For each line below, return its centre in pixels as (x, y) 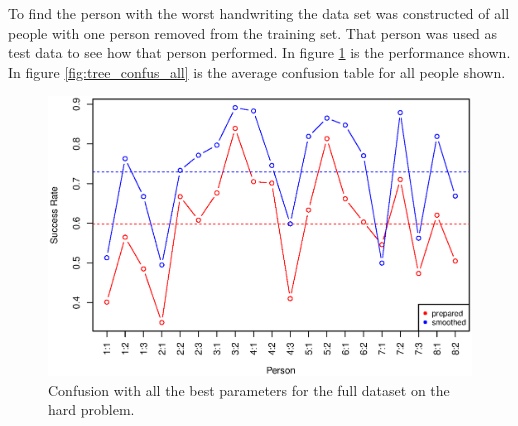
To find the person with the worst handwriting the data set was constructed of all (259, 13)
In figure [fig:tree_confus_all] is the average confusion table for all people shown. (257, 71)
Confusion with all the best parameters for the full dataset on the (249, 389)
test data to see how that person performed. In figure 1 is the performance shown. (259, 52)
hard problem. (91, 409)
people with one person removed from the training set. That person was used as (253, 32)
